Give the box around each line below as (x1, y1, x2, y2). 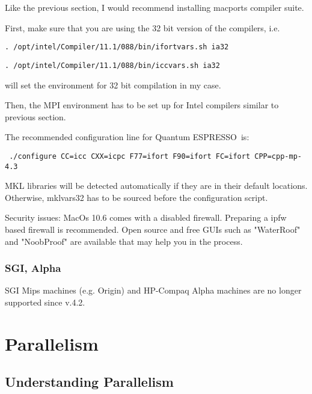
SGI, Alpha (5, 260, 61, 275)
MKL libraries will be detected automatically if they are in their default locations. (5, 179, 308, 192)
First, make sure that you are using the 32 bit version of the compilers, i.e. (5, 21, 280, 34)
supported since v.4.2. (5, 295, 85, 308)
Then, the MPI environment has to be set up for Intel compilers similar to (5, 99, 279, 111)
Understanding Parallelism (5, 372, 174, 391)
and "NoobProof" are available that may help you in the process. (5, 235, 243, 247)
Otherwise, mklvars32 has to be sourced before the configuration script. (5, 191, 268, 203)
